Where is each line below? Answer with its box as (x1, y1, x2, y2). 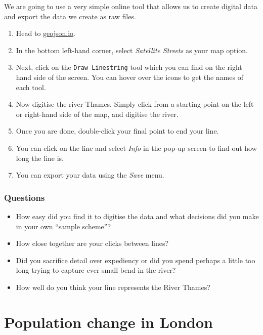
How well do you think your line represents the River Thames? (16, 281, 210, 292)
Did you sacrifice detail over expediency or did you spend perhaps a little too (16, 255, 255, 265)
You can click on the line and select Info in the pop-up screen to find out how (16, 143, 257, 153)
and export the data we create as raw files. (4, 11, 136, 21)
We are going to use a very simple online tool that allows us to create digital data (4, 1, 257, 11)
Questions (4, 191, 45, 203)
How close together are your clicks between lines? (16, 238, 169, 248)
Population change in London (4, 311, 213, 332)
